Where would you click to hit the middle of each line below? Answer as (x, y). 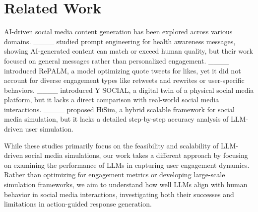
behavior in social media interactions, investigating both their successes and (119, 194)
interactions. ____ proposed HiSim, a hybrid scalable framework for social (119, 109)
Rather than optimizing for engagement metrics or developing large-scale (115, 175)
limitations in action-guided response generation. (78, 204)
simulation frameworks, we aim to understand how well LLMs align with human (126, 184)
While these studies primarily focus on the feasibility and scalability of (111, 145)
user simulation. (49, 129)
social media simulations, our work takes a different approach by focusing (136, 155)
